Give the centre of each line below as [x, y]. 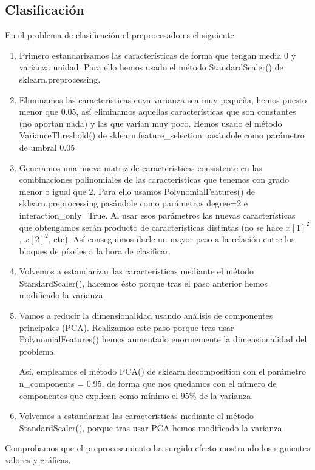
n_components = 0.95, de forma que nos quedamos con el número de [148, 383]
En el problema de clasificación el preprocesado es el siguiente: [121, 35]
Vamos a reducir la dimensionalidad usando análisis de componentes [146, 315]
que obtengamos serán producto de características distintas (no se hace [151, 227]
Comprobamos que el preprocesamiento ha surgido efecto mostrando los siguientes [157, 448]
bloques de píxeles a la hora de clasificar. [95, 250]
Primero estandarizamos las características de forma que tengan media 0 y [157, 55]
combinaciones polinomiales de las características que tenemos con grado [154, 179]
